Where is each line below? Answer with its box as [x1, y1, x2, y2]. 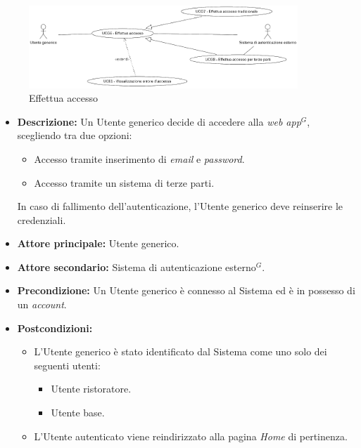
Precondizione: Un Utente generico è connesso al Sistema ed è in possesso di [17, 283, 355, 298]
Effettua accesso [29, 91, 98, 105]
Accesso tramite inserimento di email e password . [34, 151, 245, 166]
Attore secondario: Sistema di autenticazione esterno [17, 259, 256, 274]
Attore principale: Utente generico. [17, 236, 179, 251]
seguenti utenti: [34, 357, 101, 372]
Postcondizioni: [17, 320, 93, 335]
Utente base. [51, 405, 105, 420]
